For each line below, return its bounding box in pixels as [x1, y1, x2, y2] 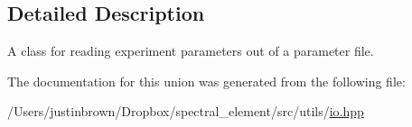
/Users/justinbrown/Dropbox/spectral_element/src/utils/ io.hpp [7, 102, 364, 121]
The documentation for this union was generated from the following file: [7, 71, 406, 90]
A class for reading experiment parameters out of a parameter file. [7, 41, 374, 60]
